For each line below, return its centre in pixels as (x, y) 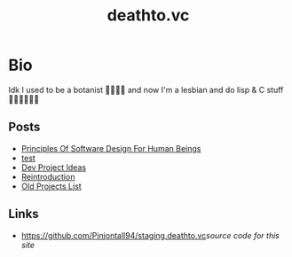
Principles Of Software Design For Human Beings (111, 148)
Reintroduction (48, 176)
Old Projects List (51, 186)
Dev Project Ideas (53, 167)
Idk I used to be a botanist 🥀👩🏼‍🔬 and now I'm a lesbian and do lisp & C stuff (146, 90)
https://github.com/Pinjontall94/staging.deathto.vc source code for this (150, 235)
